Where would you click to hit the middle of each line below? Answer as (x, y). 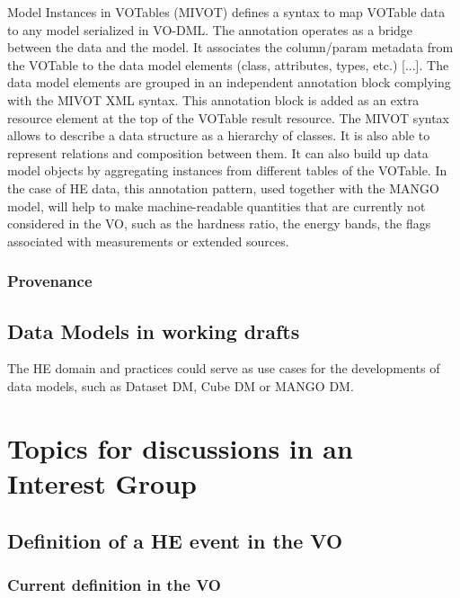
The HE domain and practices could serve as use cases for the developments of (224, 368)
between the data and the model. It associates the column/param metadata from (230, 47)
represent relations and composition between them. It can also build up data (218, 152)
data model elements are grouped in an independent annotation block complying (229, 82)
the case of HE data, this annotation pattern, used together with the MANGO (223, 187)
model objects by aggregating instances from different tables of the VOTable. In (227, 170)
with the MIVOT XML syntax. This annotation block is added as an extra (213, 99)
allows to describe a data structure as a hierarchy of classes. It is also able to (219, 135)
